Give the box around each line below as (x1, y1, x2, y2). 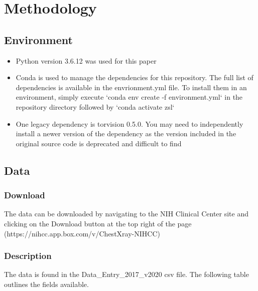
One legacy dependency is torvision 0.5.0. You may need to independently (16, 118, 243, 129)
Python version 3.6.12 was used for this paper (16, 55, 157, 66)
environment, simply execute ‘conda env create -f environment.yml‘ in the (16, 92, 243, 102)
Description (4, 249, 52, 262)
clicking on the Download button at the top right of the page (4, 218, 192, 228)
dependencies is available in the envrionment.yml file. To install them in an (16, 82, 247, 92)
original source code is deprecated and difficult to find (16, 138, 182, 148)
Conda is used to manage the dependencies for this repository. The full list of (16, 72, 253, 83)
